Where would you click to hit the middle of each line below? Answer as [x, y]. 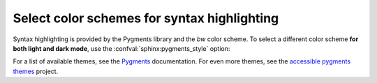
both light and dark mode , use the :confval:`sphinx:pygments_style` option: [121, 48]
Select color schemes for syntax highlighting [146, 18]
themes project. [36, 71]
